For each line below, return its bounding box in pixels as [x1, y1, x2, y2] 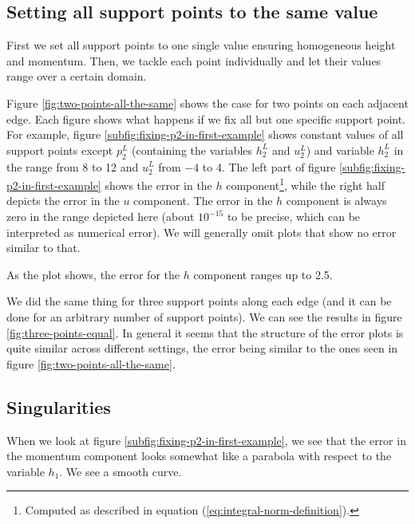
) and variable [306, 141, 374, 158]
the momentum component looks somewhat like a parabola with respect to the [6, 447, 392, 464]
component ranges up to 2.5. [193, 266, 333, 282]
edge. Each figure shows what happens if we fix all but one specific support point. [6, 110, 406, 127]
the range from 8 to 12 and [6, 158, 139, 175]
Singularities [6, 394, 111, 419]
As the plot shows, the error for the [6, 266, 180, 282]
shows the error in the [105, 176, 212, 193]
